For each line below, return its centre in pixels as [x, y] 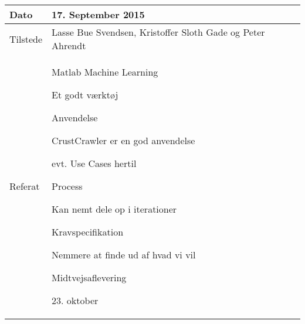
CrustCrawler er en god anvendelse [123, 140]
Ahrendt [69, 45]
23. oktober [75, 300]
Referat [25, 186]
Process [67, 186]
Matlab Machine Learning [105, 72]
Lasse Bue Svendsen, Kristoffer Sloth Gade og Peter [158, 32]
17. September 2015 [98, 14]
